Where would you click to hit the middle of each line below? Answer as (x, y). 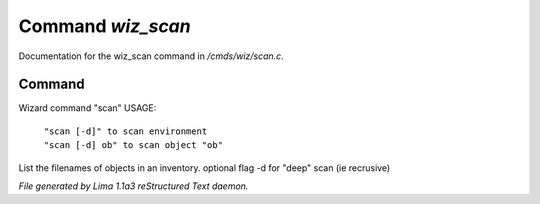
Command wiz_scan (104, 26)
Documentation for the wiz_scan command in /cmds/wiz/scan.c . (151, 56)
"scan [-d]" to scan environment (125, 131)
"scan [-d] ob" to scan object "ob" (133, 145)
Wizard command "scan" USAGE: (87, 108)
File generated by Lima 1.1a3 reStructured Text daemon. (133, 186)
